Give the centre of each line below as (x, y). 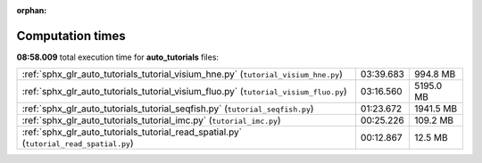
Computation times (71, 36)
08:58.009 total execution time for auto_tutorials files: (117, 57)
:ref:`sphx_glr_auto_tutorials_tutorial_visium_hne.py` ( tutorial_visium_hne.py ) (182, 74)
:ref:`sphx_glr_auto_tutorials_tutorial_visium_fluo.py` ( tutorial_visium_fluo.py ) (184, 92)
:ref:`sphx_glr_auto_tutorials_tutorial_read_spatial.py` (132, 132)
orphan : (32, 10)
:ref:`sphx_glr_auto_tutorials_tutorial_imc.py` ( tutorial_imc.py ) (151, 120)
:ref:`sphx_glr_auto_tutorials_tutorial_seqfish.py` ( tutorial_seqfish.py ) (168, 109)
